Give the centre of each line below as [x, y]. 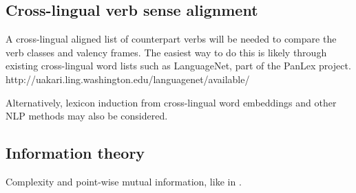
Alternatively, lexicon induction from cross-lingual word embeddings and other [171, 102]
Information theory [75, 153]
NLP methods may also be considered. [87, 116]
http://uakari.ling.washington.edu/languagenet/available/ [128, 79]
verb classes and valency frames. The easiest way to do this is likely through [166, 52]
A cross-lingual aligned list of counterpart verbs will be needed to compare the [171, 39]
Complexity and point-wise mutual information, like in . [124, 181]
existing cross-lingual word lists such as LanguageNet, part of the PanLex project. [178, 66]
